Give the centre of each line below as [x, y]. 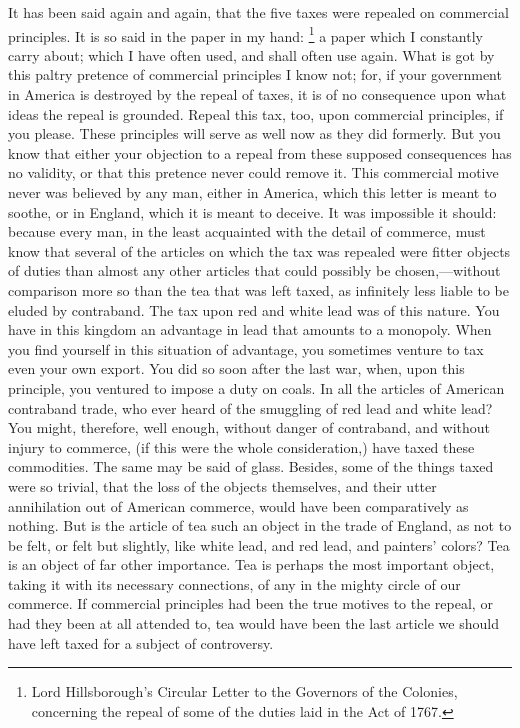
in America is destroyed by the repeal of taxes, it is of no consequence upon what [257, 94]
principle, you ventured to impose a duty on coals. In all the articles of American [256, 387]
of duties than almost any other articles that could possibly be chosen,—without [254, 270]
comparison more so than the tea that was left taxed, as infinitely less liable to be [259, 289]
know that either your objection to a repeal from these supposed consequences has [260, 152]
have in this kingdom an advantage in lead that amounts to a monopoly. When [250, 329]
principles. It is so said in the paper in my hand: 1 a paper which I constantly [245, 34]
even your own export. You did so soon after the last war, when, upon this [236, 368]
